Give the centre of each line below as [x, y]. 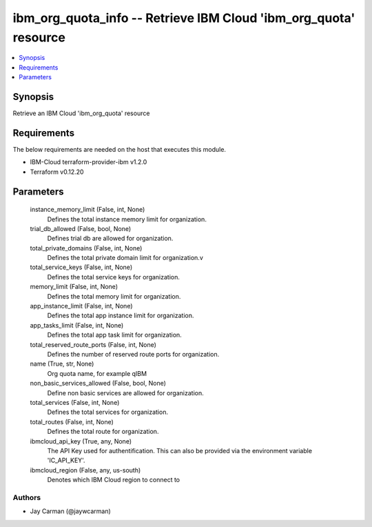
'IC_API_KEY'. [66, 460]
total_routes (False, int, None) [72, 421]
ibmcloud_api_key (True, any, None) [81, 441]
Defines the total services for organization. [108, 412]
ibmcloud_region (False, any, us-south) [85, 470]
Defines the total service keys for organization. [114, 277]
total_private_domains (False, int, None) [86, 248]
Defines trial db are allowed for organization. [110, 239]
